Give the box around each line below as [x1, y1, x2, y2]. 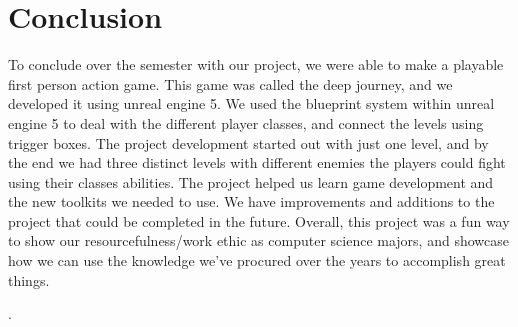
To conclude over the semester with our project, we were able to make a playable [8, 54, 504, 75]
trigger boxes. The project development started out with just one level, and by [8, 132, 489, 153]
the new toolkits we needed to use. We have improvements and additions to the [8, 191, 495, 212]
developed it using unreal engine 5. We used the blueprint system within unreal [8, 93, 495, 114]
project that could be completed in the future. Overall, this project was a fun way [8, 210, 510, 231]
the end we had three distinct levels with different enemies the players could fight [8, 152, 506, 173]
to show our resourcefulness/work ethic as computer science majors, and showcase [8, 230, 509, 251]
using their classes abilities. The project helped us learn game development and [8, 171, 494, 192]
